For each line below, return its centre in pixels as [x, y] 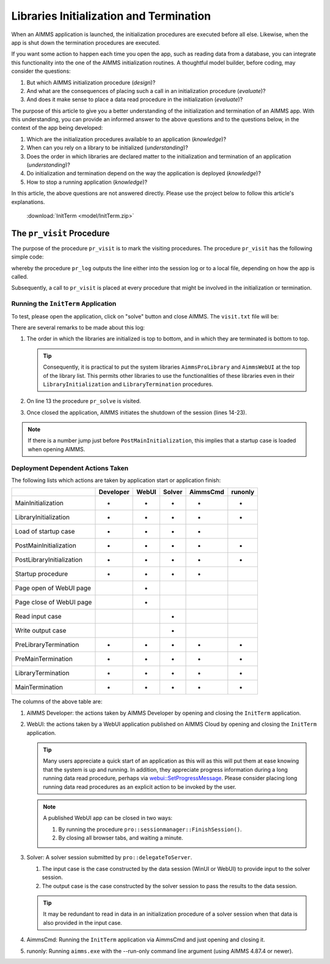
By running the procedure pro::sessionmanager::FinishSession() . [150, 829]
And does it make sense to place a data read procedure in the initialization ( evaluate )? [135, 100]
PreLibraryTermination [47, 645]
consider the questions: [41, 71]
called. [20, 277]
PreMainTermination [44, 659]
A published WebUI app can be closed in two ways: [108, 818]
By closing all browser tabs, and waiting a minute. [121, 838]
